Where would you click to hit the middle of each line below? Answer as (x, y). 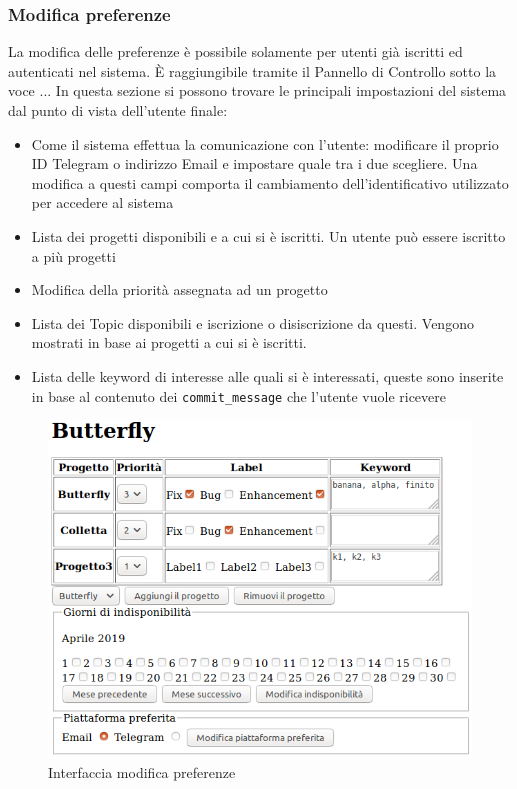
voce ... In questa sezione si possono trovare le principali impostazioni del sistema (257, 90)
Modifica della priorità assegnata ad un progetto (179, 289)
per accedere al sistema (102, 202)
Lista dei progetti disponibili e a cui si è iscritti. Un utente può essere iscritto (268, 235)
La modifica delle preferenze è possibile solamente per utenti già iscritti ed (235, 51)
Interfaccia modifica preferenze (142, 772)
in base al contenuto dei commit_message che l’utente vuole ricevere (238, 395)
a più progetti (73, 255)
